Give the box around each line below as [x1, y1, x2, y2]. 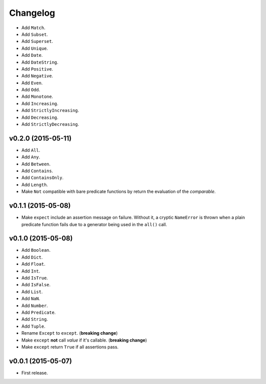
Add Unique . [21, 45, 48, 51]
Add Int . [21, 268, 40, 274]
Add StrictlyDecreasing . [21, 121, 79, 127]
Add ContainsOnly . [21, 175, 64, 181]
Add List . [21, 289, 43, 295]
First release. [21, 370, 48, 376]
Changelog [9, 7, 55, 18]
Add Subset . [21, 31, 48, 37]
